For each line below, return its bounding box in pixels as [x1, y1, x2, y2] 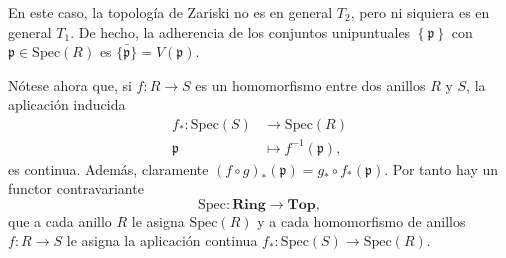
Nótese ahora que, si [8, 74, 132, 95]
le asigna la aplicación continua [66, 230, 258, 251]
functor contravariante [8, 178, 144, 199]
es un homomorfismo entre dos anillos [195, 74, 426, 95]
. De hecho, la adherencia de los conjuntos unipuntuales [70, 21, 411, 42]
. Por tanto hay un [384, 158, 499, 179]
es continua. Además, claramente [8, 158, 209, 179]
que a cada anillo [8, 210, 112, 231]
